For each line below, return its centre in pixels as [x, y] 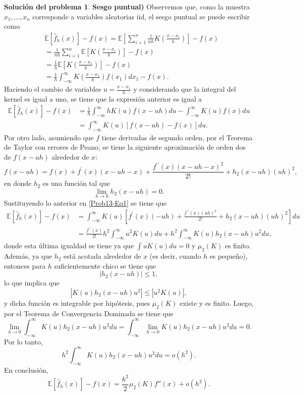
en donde [18, 183]
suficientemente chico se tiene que [105, 265]
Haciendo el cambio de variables [53, 89]
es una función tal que [76, 183]
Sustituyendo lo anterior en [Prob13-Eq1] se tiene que [85, 202]
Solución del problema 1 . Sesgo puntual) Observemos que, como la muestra [127, 6]
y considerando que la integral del [185, 89]
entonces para [25, 265]
